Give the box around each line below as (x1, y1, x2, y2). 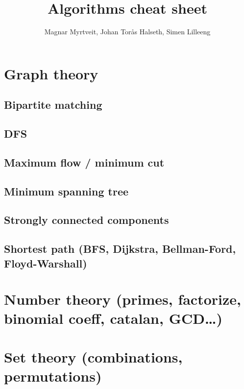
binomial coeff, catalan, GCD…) (4, 308, 222, 328)
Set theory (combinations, (4, 346, 183, 366)
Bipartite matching (4, 97, 102, 112)
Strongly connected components (4, 212, 169, 227)
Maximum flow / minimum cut (4, 154, 165, 170)
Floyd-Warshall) (4, 255, 87, 270)
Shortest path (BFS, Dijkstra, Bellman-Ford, (4, 241, 236, 256)
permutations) (4, 365, 102, 386)
